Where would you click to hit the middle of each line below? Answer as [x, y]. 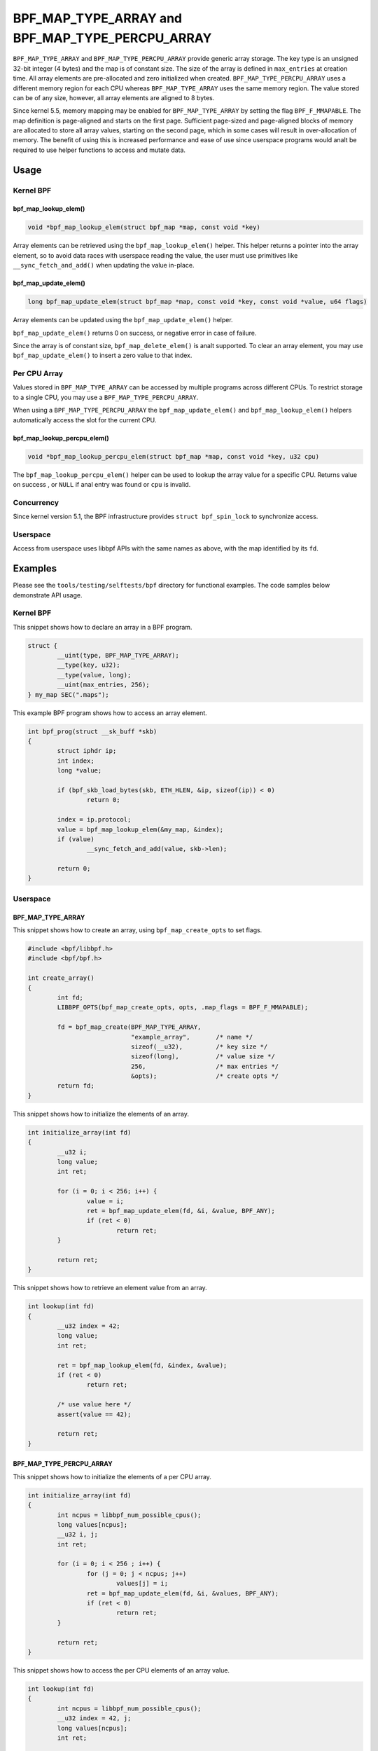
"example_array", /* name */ [192, 1037]
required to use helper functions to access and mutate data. [99, 150]
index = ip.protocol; [94, 820]
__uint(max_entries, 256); [103, 685]
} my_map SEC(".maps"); [69, 694]
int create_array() [61, 978]
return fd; [76, 1086]
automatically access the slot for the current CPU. [85, 420]
